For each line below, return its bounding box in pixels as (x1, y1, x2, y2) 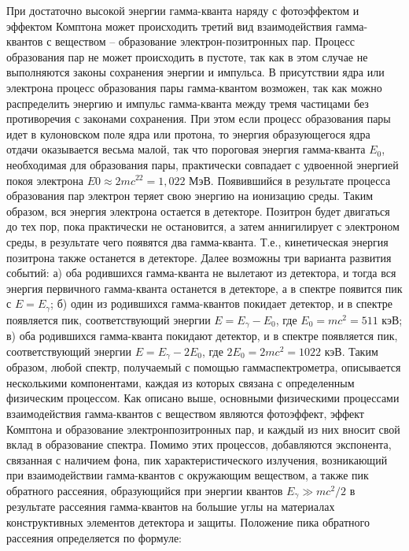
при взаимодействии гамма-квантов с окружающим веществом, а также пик (6, 467, 369, 483)
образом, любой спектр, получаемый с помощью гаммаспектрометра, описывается (6, 359, 401, 375)
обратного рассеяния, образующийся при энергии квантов (6, 482, 283, 498)
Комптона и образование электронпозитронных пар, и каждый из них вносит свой (6, 420, 400, 437)
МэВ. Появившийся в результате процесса (189, 172, 391, 188)
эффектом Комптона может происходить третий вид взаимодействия (6, 17, 333, 34)
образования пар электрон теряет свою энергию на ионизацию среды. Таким (6, 187, 374, 204)
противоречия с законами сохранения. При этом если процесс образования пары (6, 110, 391, 127)
